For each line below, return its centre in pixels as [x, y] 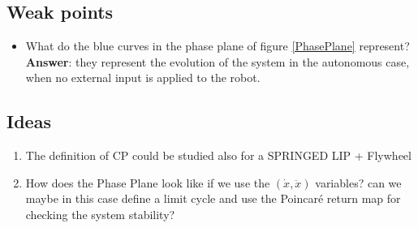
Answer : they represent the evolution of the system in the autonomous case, [218, 61]
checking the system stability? [100, 214]
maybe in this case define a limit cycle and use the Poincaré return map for [213, 198]
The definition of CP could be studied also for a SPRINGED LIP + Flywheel [218, 155]
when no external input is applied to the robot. [143, 77]
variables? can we [358, 182]
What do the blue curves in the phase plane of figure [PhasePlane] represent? [218, 46]
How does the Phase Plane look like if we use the [148, 182]
